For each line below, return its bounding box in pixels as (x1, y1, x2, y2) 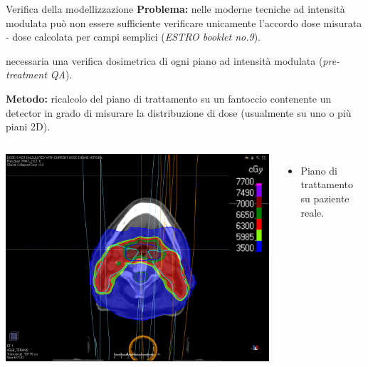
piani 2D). (6, 119, 51, 134)
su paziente (300, 190, 349, 205)
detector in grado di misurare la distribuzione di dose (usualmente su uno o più (6, 105, 352, 120)
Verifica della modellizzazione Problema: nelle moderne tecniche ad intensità (6, 1, 345, 16)
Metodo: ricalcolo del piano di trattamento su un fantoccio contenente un (6, 91, 332, 105)
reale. (300, 205, 325, 219)
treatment (6, 67, 47, 82)
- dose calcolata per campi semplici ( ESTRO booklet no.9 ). (6, 29, 261, 44)
